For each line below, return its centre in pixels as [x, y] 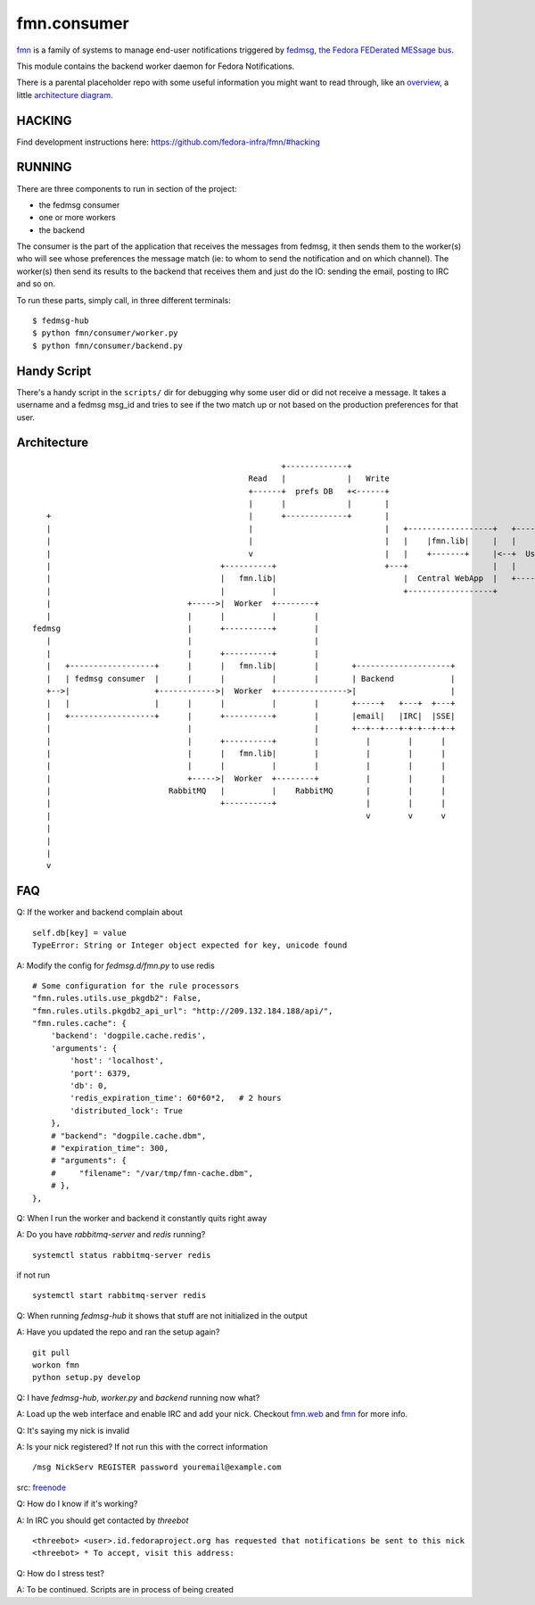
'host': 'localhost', [117, 1061]
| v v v [246, 815]
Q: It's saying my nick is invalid [73, 1430]
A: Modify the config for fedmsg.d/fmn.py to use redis [116, 965]
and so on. [36, 284]
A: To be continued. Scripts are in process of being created [125, 1590]
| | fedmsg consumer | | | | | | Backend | [251, 678]
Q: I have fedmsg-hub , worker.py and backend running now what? [138, 1397]
